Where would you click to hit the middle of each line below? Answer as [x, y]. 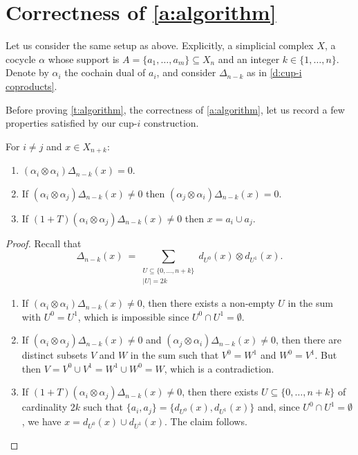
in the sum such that [175, 355]
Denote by [27, 72]
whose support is [84, 59]
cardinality [45, 407]
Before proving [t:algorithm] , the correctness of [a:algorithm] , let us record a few [175, 109]
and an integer [249, 59]
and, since [279, 407]
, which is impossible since [133, 316]
